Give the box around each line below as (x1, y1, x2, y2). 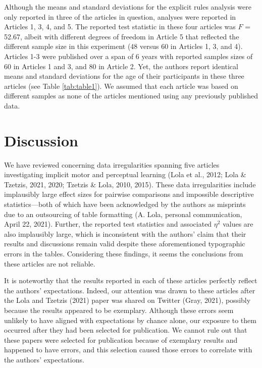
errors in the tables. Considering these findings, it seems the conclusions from (4, 248, 243, 258)
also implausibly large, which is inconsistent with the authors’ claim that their (4, 228, 246, 239)
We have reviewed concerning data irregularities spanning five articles (4, 159, 220, 170)
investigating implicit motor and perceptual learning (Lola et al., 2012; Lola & (4, 169, 246, 180)
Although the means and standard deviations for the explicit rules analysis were (4, 2, 251, 12)
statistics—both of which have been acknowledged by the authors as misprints (4, 199, 246, 209)
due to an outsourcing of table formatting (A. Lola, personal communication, (4, 208, 242, 219)
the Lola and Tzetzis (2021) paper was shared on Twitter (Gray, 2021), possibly (4, 295, 251, 305)
